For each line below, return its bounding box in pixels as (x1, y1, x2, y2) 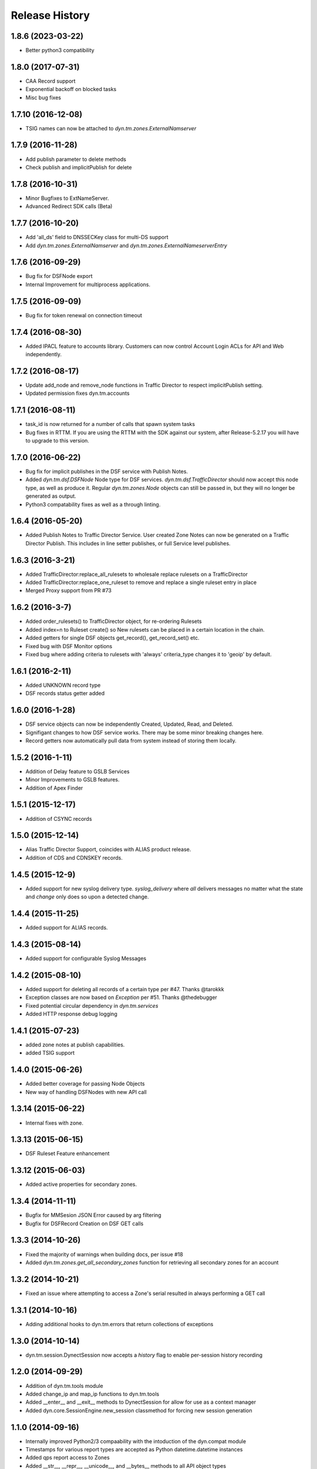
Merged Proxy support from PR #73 (25, 587, 112, 594)
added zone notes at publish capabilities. (25, 1041, 125, 1048)
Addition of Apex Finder (25, 784, 83, 791)
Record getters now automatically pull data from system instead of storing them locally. (25, 737, 237, 744)
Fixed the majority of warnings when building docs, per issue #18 (25, 1250, 183, 1257)
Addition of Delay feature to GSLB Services (25, 767, 130, 775)
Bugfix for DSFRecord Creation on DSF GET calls (25, 1220, 144, 1227)
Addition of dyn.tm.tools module (25, 1382, 103, 1389)
